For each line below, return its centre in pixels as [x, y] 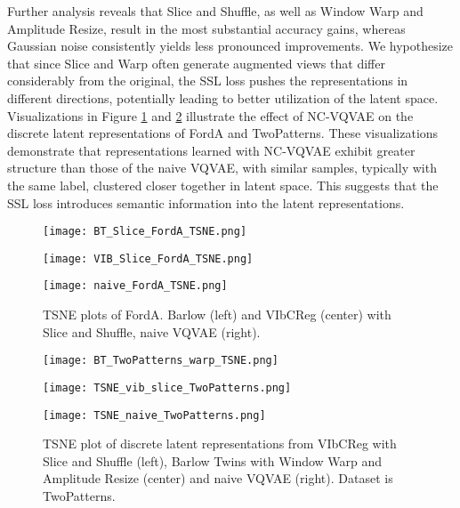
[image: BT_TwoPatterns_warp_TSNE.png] [161, 361]
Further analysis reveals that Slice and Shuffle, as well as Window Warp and [215, 11]
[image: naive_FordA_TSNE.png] [135, 286]
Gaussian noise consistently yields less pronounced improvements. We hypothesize [230, 46]
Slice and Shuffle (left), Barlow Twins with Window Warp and [213, 460]
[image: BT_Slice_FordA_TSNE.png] [145, 232]
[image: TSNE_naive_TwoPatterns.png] [154, 415]
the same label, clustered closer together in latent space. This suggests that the [223, 185]
